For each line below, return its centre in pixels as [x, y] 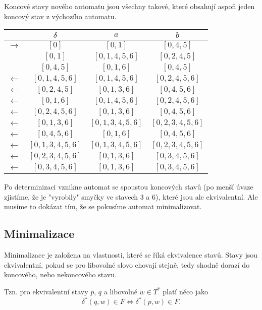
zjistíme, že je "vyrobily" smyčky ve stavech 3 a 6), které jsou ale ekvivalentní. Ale [131, 196]
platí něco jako [186, 291]
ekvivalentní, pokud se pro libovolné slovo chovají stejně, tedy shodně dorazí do [127, 264]
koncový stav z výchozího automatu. [60, 16]
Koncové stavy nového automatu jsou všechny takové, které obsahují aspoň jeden [129, 6]
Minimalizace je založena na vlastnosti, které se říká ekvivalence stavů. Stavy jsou [131, 255]
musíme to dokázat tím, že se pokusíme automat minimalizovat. [103, 206]
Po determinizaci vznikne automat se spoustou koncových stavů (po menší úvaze [129, 187]
